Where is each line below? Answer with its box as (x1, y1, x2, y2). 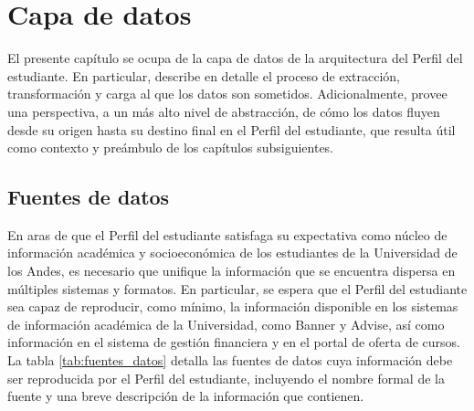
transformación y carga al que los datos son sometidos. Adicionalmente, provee (7, 84, 448, 103)
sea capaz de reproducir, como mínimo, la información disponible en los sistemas (7, 297, 458, 316)
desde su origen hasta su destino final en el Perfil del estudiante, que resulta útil (7, 120, 456, 139)
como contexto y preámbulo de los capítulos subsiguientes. (7, 138, 334, 157)
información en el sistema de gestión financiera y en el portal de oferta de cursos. (7, 332, 460, 352)
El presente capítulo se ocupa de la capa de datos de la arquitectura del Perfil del (7, 48, 463, 68)
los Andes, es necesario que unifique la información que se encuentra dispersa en (7, 261, 456, 280)
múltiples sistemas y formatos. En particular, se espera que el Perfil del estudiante (7, 279, 468, 298)
